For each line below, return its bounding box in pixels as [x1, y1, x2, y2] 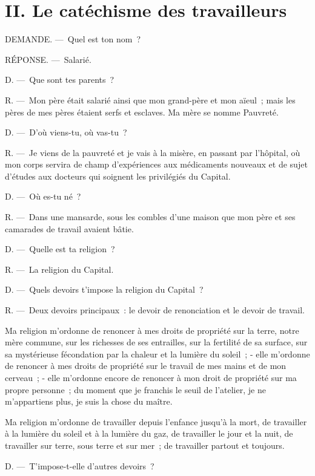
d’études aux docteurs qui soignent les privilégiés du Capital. [5, 169, 231, 182]
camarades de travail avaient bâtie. [5, 222, 134, 235]
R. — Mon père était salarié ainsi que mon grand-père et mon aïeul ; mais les [5, 93, 296, 106]
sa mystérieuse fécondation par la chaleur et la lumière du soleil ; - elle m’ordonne [5, 347, 310, 360]
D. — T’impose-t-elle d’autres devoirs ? [5, 459, 154, 472]
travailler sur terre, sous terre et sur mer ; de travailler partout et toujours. [5, 439, 285, 451]
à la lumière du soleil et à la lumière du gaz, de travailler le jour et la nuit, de [5, 427, 293, 440]
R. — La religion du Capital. [5, 262, 114, 275]
